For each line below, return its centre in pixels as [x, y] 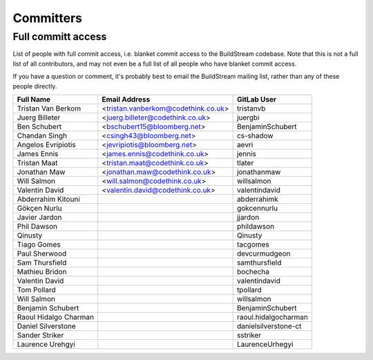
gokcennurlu [257, 208]
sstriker [249, 335]
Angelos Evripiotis [46, 144]
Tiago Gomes [39, 244]
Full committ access [60, 37]
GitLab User [257, 99]
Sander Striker [40, 335]
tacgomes [253, 244]
